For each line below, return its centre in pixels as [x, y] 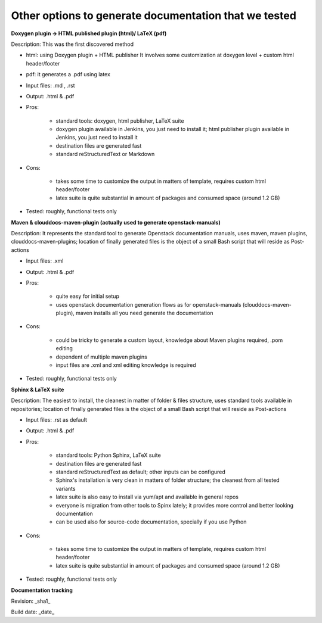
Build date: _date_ [33, 612]
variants [66, 488]
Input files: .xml [45, 261]
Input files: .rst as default [57, 420]
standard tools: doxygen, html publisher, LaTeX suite [120, 121]
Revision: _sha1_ [31, 601]
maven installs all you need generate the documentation [144, 313]
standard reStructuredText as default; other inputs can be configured [141, 472]
